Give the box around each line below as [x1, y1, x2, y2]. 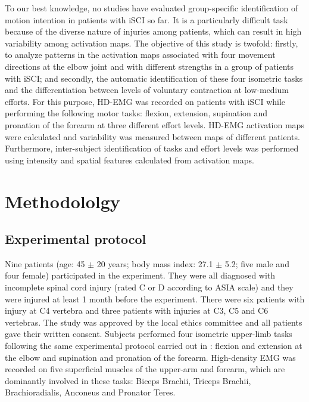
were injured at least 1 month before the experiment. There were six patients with [5, 292, 305, 305]
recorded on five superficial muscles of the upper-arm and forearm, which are [5, 363, 285, 375]
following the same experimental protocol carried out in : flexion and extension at [5, 339, 302, 352]
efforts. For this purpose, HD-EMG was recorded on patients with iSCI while [5, 95, 286, 107]
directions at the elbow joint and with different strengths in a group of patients [5, 60, 294, 72]
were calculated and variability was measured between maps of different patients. [5, 130, 300, 143]
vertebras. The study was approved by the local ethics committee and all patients [5, 316, 302, 328]
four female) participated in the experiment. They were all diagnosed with [5, 269, 276, 282]
